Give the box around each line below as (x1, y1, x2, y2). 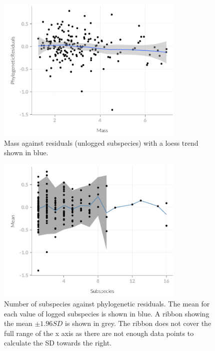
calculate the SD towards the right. (4, 337, 112, 348)
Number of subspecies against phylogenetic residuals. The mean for (4, 298, 210, 308)
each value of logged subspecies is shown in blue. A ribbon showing (4, 308, 209, 318)
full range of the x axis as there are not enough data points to (4, 327, 194, 338)
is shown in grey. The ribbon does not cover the (65, 318, 211, 328)
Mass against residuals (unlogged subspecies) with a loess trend (4, 137, 198, 148)
